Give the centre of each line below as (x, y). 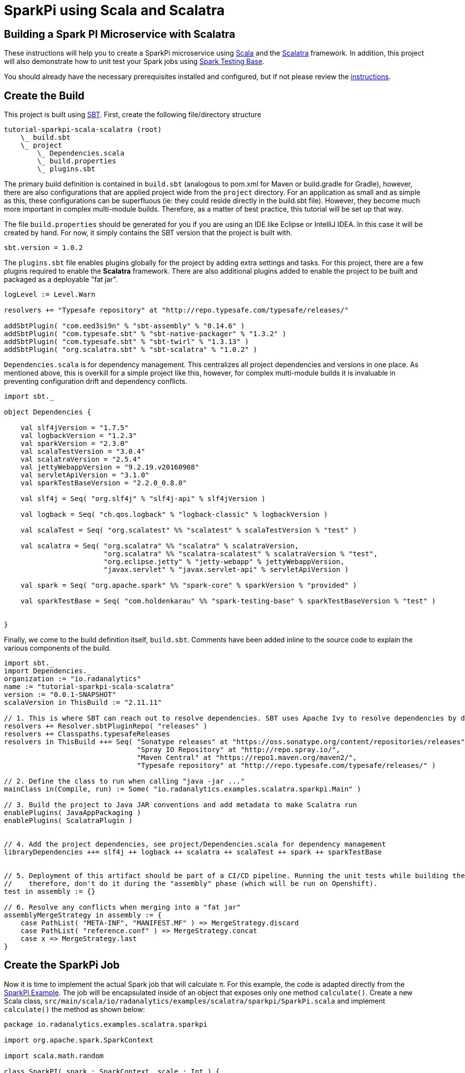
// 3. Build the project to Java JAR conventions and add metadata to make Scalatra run (181, 805)
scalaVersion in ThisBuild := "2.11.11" (83, 703)
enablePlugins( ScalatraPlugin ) (68, 821)
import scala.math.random (54, 1056)
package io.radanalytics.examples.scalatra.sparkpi (106, 1024)
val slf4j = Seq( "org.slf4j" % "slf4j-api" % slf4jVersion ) (143, 499)
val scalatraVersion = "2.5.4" (81, 459)
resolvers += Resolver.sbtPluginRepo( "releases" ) (106, 726)
